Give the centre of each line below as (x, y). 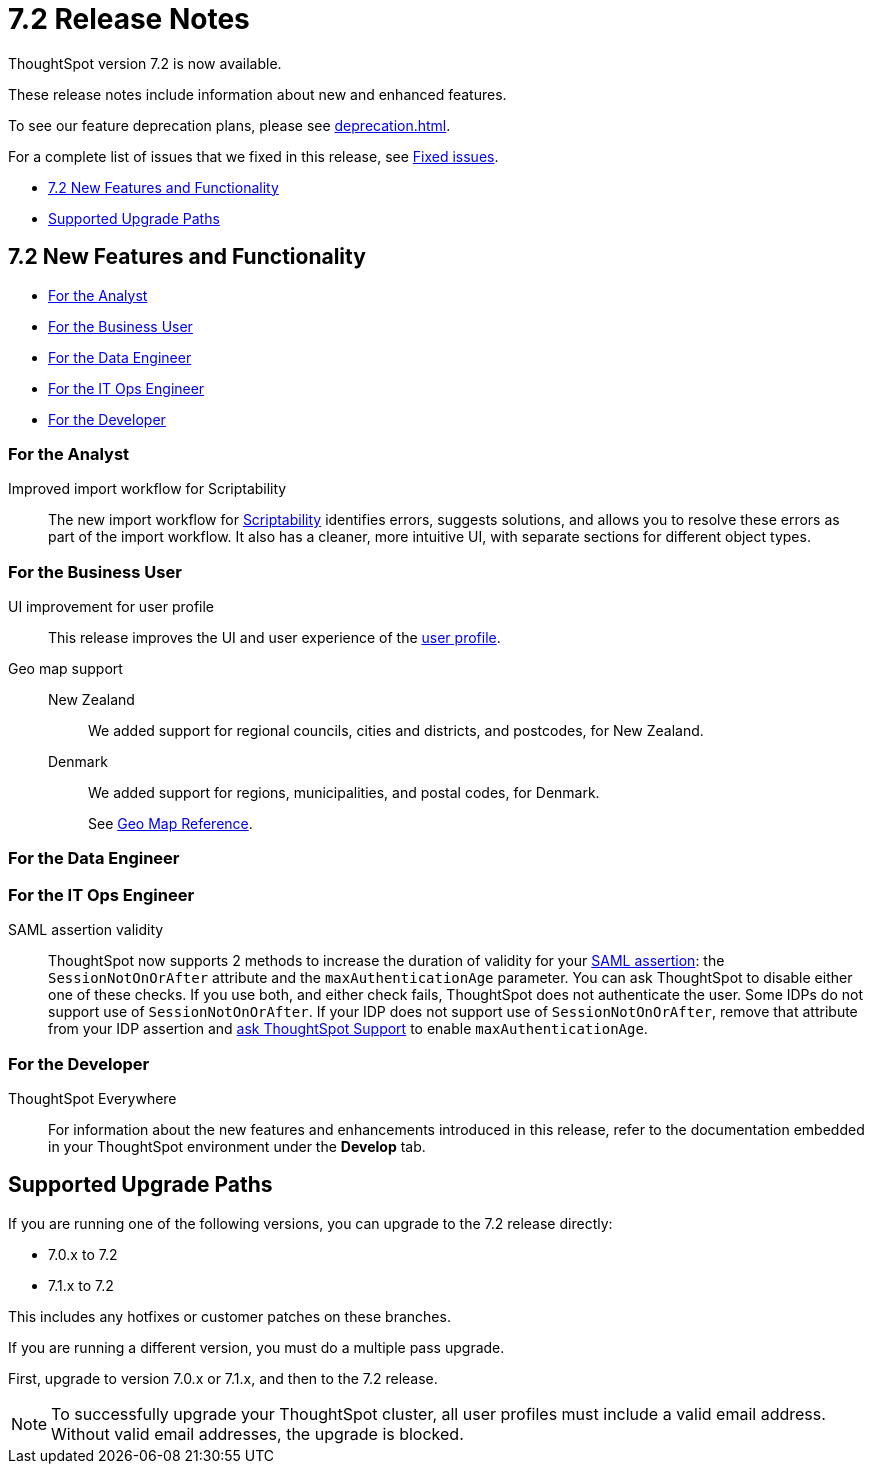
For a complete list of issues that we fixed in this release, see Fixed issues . (253, 156)
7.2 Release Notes (129, 19)
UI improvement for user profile (111, 607)
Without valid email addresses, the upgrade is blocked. (257, 1433)
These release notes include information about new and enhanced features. (257, 94)
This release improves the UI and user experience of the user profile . (274, 638)
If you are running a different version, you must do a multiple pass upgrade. (256, 1347)
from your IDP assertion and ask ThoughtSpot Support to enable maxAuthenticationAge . (348, 1029)
